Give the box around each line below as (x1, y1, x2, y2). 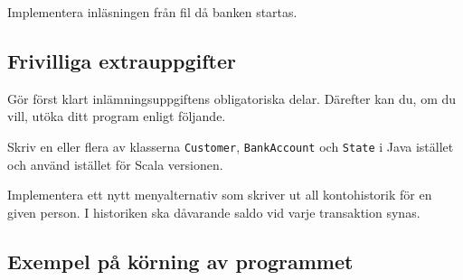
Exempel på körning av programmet (7, 247, 354, 275)
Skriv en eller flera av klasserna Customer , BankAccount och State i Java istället (7, 136, 454, 155)
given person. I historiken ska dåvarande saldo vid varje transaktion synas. (7, 202, 420, 221)
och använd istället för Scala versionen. (7, 154, 223, 173)
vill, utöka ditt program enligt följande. (7, 107, 226, 126)
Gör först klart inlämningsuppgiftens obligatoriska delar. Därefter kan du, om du (7, 89, 457, 107)
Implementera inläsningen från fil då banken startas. (7, 3, 298, 21)
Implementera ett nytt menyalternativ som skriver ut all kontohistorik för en (7, 185, 432, 204)
